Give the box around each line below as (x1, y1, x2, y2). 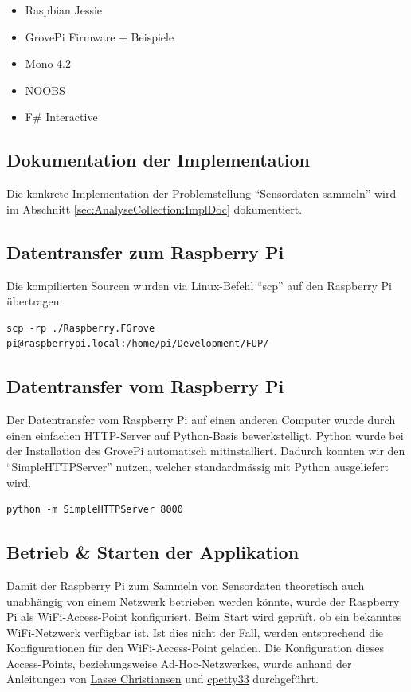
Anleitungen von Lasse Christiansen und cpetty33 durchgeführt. (6, 670, 319, 687)
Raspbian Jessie (25, 2, 103, 18)
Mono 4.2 (25, 55, 71, 72)
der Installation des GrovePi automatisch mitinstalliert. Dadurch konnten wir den (6, 442, 405, 459)
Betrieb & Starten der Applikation (6, 540, 299, 564)
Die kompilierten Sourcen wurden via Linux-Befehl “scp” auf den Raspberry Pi (6, 277, 392, 293)
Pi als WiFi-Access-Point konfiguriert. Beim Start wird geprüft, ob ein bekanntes (6, 608, 402, 625)
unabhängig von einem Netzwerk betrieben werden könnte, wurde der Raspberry (6, 592, 400, 609)
